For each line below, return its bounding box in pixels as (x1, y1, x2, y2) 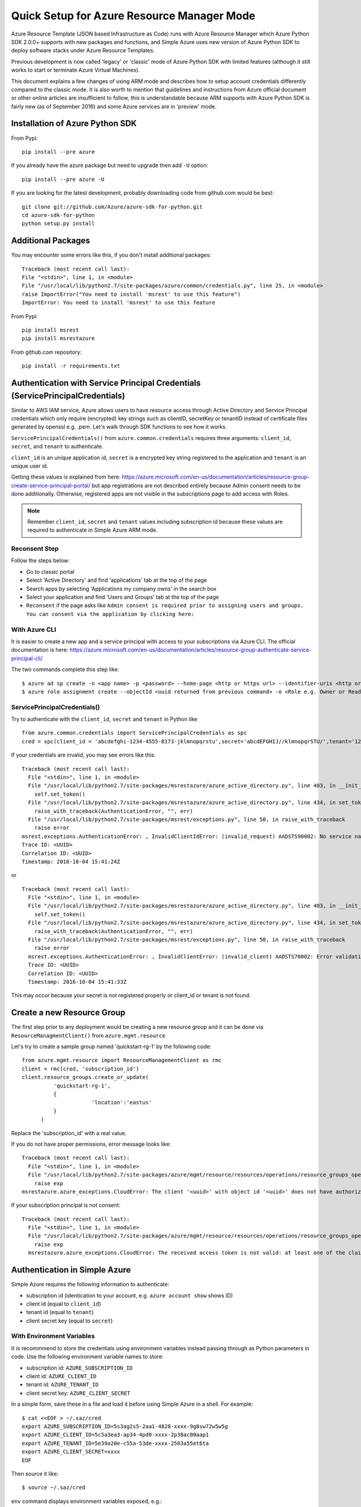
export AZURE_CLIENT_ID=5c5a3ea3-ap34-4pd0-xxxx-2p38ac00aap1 (22, 1432, 209, 1438)
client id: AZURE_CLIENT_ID (26, 1373, 97, 1380)
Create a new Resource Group (11, 1007, 126, 1018)
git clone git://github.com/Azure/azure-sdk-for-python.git (22, 203, 203, 210)
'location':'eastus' (91, 1099, 152, 1106)
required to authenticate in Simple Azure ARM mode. (27, 526, 158, 533)
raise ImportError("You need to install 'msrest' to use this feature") (22, 291, 241, 298)
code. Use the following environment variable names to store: (11, 1353, 164, 1361)
